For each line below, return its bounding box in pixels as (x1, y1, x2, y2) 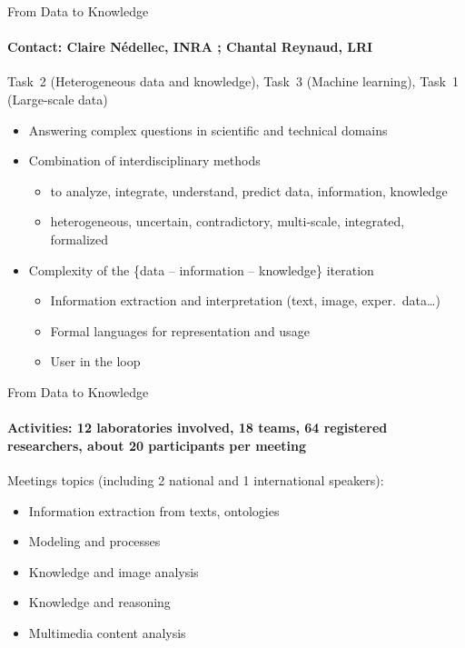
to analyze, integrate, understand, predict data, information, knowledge (50, 181, 448, 200)
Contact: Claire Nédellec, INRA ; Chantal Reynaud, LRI (7, 37, 373, 56)
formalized (50, 229, 109, 248)
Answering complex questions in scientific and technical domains (28, 120, 388, 139)
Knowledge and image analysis (28, 562, 199, 581)
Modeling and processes (28, 532, 161, 551)
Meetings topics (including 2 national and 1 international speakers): (7, 470, 384, 489)
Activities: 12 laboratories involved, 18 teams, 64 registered (7, 418, 388, 437)
